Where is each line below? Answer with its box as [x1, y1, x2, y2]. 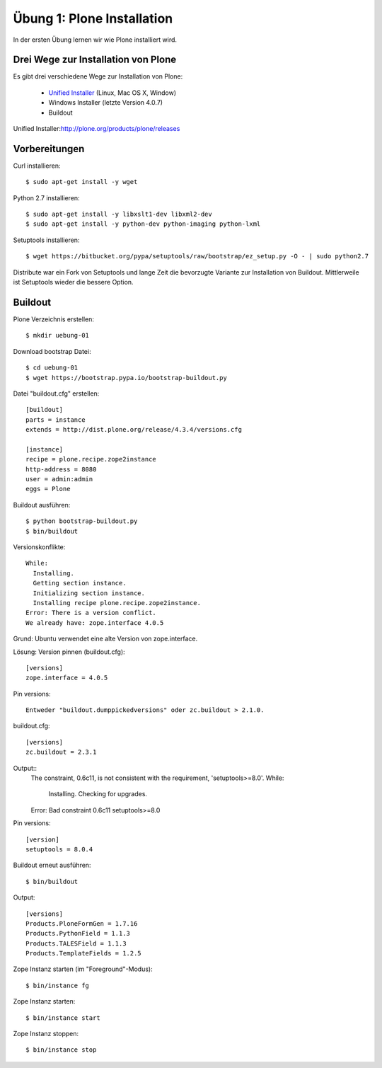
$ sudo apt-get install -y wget [25, 178, 138, 186]
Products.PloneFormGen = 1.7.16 [25, 919, 138, 927]
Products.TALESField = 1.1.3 [25, 939, 127, 948]
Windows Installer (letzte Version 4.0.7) [48, 98, 163, 107]
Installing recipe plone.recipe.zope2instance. [33, 599, 202, 607]
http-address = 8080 [25, 465, 97, 473]
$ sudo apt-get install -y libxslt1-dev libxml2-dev [25, 210, 212, 219]
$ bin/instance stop [25, 1046, 97, 1054]
